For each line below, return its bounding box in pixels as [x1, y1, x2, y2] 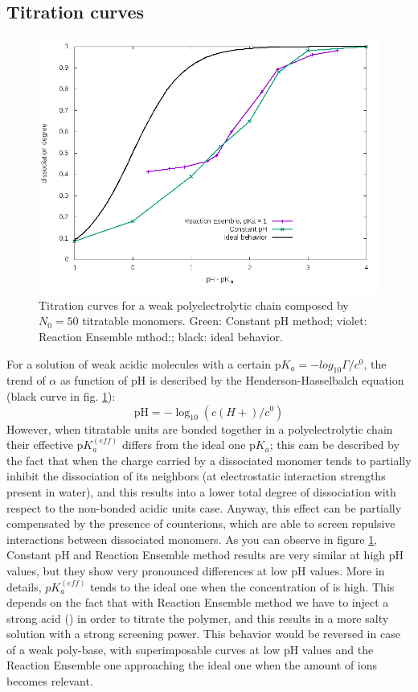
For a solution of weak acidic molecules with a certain [6, 355, 272, 372]
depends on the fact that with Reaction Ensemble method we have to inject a [6, 594, 389, 611]
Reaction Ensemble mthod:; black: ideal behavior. [39, 327, 283, 344]
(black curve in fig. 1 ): [6, 387, 116, 404]
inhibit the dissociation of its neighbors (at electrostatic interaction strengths [6, 468, 386, 484]
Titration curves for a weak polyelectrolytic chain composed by [39, 296, 349, 313]
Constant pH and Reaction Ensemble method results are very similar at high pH [6, 546, 404, 563]
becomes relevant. [6, 673, 93, 690]
